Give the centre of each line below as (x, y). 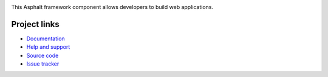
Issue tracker (43, 64)
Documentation (46, 38)
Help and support (48, 47)
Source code (43, 55)
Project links (36, 24)
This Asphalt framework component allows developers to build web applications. (112, 7)
